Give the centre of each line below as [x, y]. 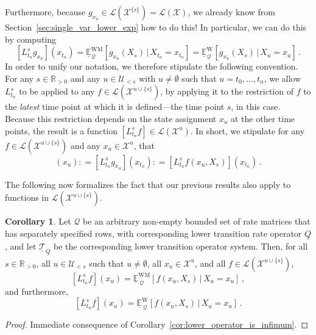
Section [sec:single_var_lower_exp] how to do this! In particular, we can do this [156, 27]
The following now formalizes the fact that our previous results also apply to [148, 184]
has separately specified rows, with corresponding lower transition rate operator [153, 233]
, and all [210, 263]
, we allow [283, 78]
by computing [31, 39]
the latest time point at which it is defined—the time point [115, 106]
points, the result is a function [61, 130]
